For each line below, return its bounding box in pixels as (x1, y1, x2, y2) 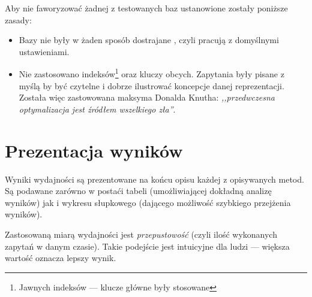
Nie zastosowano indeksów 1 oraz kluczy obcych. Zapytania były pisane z (19, 66, 284, 80)
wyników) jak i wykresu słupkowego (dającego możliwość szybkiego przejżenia (5, 196, 291, 208)
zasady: (5, 13, 32, 26)
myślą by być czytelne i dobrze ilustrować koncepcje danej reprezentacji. (19, 79, 284, 92)
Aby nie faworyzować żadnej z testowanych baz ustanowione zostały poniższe (5, 2, 288, 14)
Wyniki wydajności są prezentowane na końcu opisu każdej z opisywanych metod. (5, 172, 304, 185)
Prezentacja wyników (5, 138, 183, 162)
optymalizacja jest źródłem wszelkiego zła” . (19, 102, 176, 115)
